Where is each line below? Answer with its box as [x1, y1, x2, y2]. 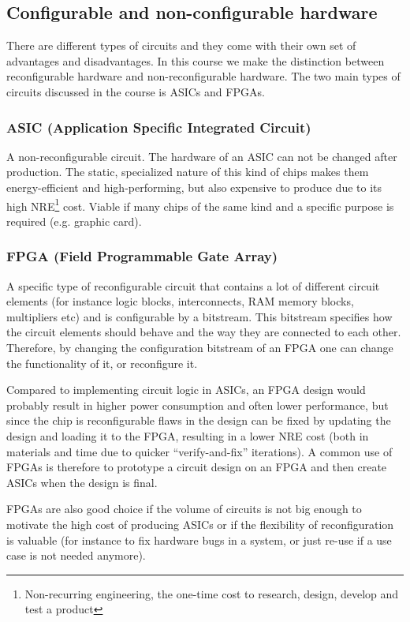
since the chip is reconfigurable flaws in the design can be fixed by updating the [6, 412, 391, 429]
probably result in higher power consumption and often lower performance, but [6, 396, 389, 413]
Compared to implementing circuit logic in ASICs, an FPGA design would [6, 381, 366, 398]
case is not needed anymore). [6, 547, 146, 564]
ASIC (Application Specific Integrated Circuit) [6, 117, 311, 137]
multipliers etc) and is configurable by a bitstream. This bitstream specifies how [6, 308, 393, 324]
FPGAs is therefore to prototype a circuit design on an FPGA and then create [6, 459, 387, 475]
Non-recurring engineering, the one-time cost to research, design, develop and [24, 585, 399, 601]
